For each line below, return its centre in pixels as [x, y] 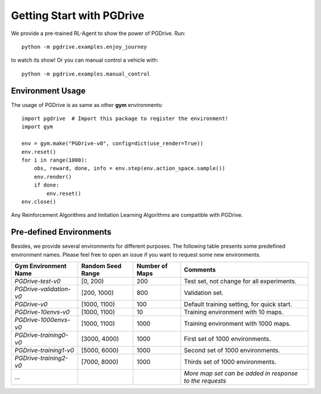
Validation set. [204, 293]
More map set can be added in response [241, 373]
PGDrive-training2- [41, 358]
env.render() [53, 176]
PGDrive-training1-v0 [44, 350]
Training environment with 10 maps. [234, 312]
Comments [200, 270]
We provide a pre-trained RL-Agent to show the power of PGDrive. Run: [98, 33]
